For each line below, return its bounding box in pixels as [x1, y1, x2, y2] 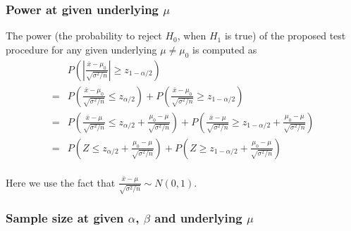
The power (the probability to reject [6, 28, 162, 43]
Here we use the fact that [6, 175, 116, 189]
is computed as [192, 42, 257, 56]
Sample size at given [6, 209, 124, 227]
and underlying [154, 209, 242, 227]
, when [177, 28, 207, 43]
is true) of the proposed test [224, 28, 346, 43]
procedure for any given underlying [6, 42, 157, 56]
